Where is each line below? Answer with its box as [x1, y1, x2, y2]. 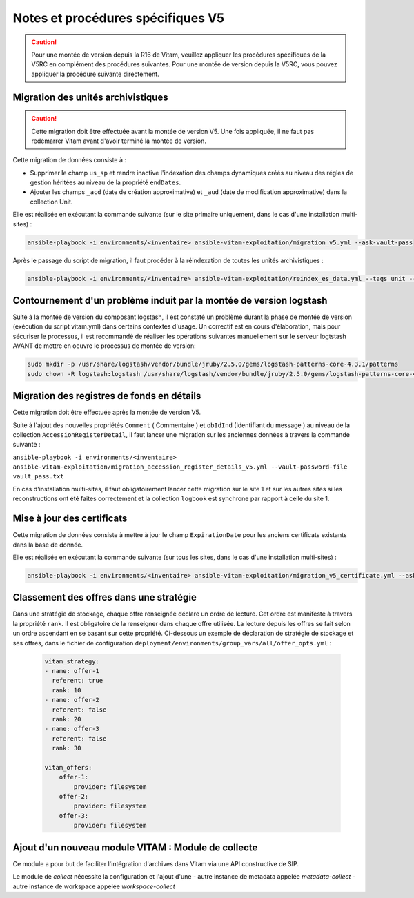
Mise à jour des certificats [12, 513, 128, 525]
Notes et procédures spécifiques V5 [12, 10, 224, 26]
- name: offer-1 [44, 667, 100, 674]
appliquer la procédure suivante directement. [31, 70, 159, 78]
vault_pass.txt [12, 473, 65, 480]
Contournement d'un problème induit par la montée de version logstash [12, 295, 328, 306]
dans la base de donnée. [12, 540, 83, 549]
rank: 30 [52, 744, 81, 752]
